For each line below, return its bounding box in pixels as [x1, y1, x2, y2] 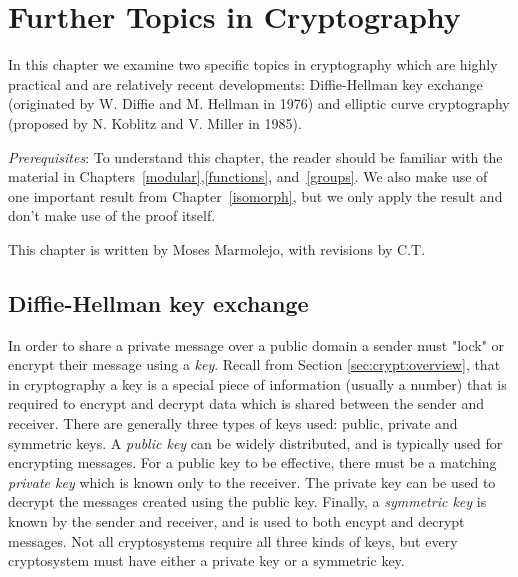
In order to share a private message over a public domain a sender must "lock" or [8, 334, 505, 355]
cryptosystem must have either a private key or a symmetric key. [8, 550, 405, 571]
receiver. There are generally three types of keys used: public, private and [8, 413, 458, 434]
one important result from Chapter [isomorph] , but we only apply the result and [8, 185, 503, 206]
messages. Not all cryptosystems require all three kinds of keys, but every [8, 530, 458, 551]
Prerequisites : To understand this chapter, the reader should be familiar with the [8, 146, 503, 167]
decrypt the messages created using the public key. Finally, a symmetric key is [8, 491, 487, 512]
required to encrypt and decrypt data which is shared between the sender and [8, 393, 485, 414]
